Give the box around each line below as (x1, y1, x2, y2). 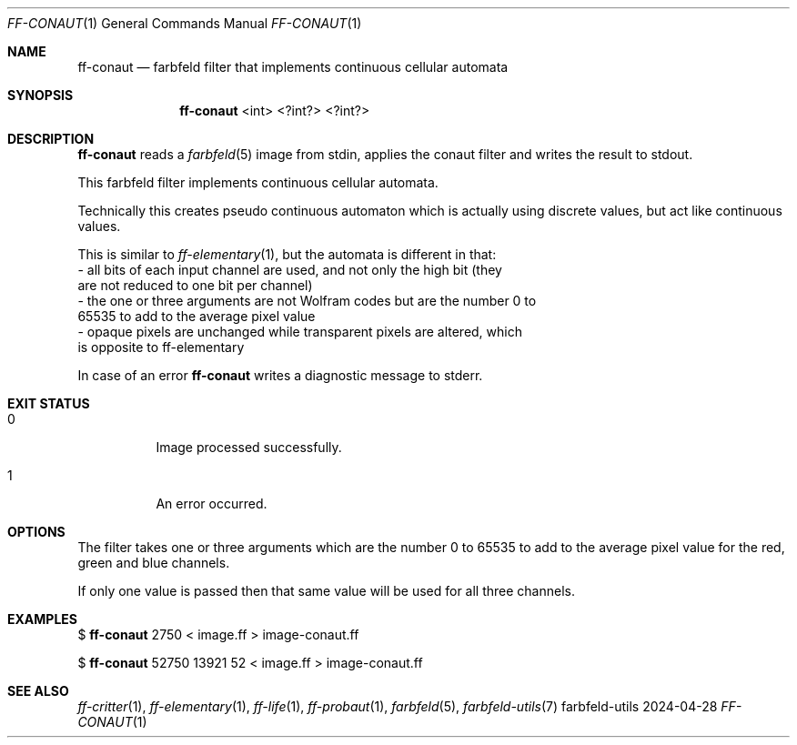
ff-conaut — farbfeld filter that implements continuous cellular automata (77, 59, 509, 75)
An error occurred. (156, 496, 267, 511)
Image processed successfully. (156, 439, 342, 455)
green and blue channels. (77, 555, 230, 570)
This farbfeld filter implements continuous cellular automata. (77, 175, 439, 190)
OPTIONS (7, 524, 66, 539)
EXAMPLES (7, 611, 77, 627)
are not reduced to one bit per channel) (77, 277, 313, 293)
